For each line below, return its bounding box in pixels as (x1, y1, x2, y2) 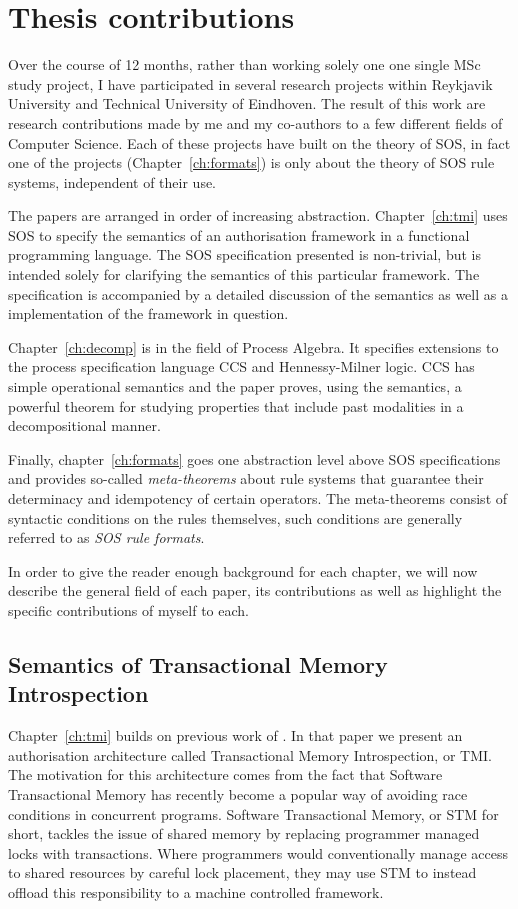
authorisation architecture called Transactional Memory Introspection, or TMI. (8, 744, 492, 765)
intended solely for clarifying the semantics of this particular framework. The (8, 264, 480, 285)
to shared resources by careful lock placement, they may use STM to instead (8, 862, 477, 883)
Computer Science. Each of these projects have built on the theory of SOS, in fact (8, 132, 511, 153)
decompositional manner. (8, 415, 161, 436)
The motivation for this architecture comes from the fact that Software (8, 764, 443, 785)
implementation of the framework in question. (8, 303, 289, 324)
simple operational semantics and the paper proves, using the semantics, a (8, 376, 462, 397)
